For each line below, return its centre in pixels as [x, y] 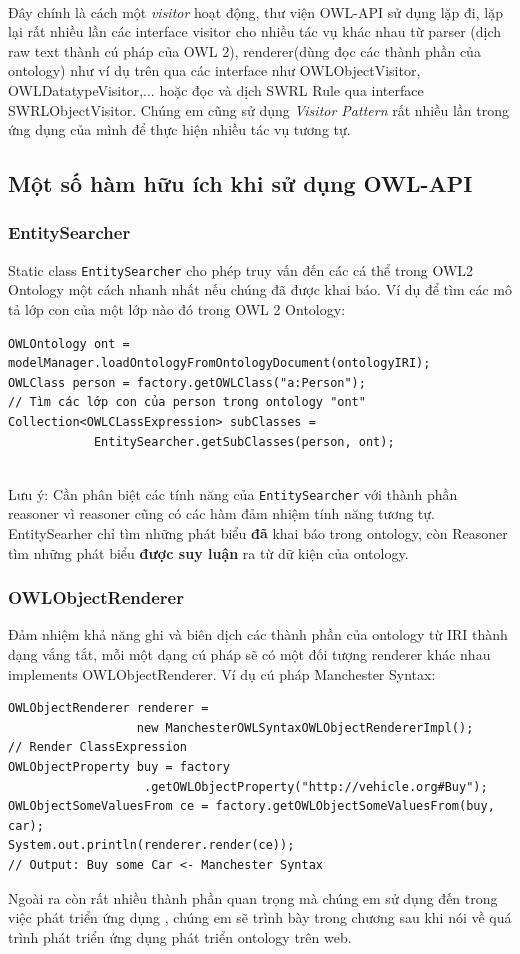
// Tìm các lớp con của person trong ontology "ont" [187, 402]
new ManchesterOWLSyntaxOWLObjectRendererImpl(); [305, 727]
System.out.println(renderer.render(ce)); [151, 845]
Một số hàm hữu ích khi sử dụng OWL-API [240, 183]
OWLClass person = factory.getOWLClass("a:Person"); [187, 382]
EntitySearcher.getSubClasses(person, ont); [244, 441]
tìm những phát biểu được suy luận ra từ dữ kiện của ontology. [208, 552]
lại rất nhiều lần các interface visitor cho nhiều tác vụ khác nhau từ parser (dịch [255, 31]
